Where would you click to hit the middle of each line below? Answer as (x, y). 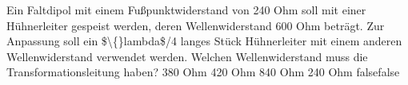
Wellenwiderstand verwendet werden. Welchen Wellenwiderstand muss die (187, 56)
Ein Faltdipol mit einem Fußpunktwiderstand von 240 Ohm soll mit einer (186, 10)
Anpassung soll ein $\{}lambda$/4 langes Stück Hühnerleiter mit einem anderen (204, 41)
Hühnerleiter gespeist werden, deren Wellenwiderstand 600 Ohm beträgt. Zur (196, 25)
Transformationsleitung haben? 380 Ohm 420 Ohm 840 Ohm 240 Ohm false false (203, 72)
